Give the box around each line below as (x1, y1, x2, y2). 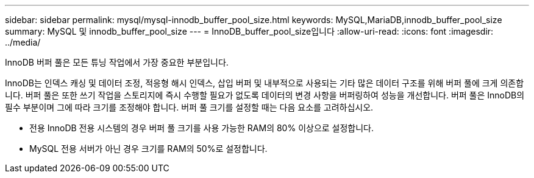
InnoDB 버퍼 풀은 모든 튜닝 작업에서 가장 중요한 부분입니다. (5, 57, 229, 67)
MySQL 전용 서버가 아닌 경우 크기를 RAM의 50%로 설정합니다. (29, 143, 268, 154)
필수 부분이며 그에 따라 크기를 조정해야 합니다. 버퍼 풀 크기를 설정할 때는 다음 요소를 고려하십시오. (5, 102, 374, 112)
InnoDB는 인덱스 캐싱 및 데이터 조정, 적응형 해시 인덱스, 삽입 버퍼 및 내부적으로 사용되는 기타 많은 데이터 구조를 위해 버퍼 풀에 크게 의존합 (5, 78, 524, 88)
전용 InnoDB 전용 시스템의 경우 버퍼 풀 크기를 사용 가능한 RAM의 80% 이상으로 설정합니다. (29, 123, 374, 133)
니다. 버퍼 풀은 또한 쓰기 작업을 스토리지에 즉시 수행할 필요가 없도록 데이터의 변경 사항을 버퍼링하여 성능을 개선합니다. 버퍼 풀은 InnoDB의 (5, 90, 525, 100)
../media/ (5, 37, 41, 47)
